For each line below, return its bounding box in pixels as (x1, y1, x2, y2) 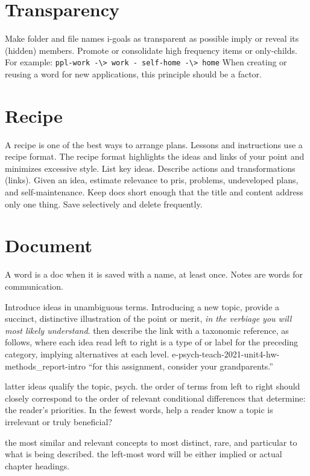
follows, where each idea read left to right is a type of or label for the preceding (5, 336, 299, 348)
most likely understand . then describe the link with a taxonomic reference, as (5, 324, 289, 336)
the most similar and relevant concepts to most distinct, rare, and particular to (5, 435, 297, 448)
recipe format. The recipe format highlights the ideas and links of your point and (5, 150, 305, 163)
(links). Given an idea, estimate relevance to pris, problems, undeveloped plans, (5, 174, 299, 186)
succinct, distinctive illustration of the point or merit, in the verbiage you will (5, 312, 292, 325)
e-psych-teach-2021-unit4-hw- (172, 347, 280, 360)
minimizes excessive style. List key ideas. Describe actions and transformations (5, 161, 296, 174)
